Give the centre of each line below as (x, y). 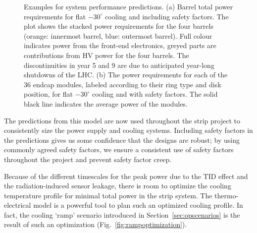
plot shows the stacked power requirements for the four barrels (119, 26)
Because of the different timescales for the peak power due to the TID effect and (126, 176)
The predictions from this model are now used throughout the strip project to (122, 120)
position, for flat (48, 94)
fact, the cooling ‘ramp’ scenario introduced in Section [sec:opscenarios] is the (122, 214)
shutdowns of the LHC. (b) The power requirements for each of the (126, 75)
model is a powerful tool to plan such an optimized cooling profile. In (138, 205)
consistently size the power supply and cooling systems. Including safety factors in (128, 130)
